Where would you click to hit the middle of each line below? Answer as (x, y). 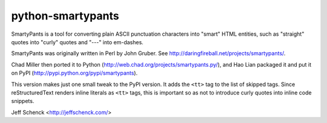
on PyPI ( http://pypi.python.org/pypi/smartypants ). (74, 73)
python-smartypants (65, 16)
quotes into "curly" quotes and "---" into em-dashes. (77, 42)
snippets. (23, 101)
